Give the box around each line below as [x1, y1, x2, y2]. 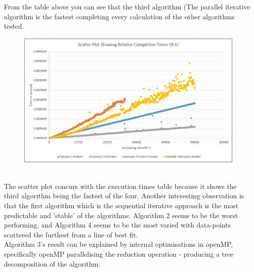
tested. [4, 21, 24, 31]
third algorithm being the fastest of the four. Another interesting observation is [4, 190, 244, 201]
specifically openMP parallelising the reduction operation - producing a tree [4, 248, 234, 259]
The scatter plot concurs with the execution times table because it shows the [4, 181, 237, 191]
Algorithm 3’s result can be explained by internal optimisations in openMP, [4, 239, 233, 249]
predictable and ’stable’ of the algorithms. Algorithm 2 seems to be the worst [4, 210, 238, 220]
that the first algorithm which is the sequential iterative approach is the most [4, 200, 239, 210]
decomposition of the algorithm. [4, 258, 101, 269]
